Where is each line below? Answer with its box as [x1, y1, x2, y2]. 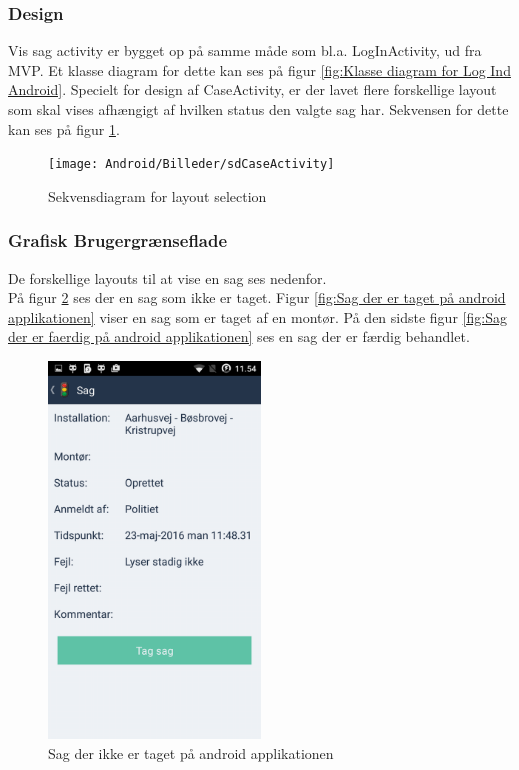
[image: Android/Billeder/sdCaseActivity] [48, 157, 335, 172]
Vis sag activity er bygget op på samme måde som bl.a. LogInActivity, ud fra [8, 40, 482, 61]
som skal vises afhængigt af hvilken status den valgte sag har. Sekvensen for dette [8, 99, 509, 119]
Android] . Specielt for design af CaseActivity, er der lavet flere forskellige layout [8, 79, 497, 100]
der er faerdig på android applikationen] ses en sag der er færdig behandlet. [8, 326, 470, 347]
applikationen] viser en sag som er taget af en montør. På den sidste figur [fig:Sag [8, 306, 507, 327]
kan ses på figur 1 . [8, 118, 120, 139]
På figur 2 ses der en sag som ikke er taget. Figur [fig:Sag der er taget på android [8, 287, 506, 308]
